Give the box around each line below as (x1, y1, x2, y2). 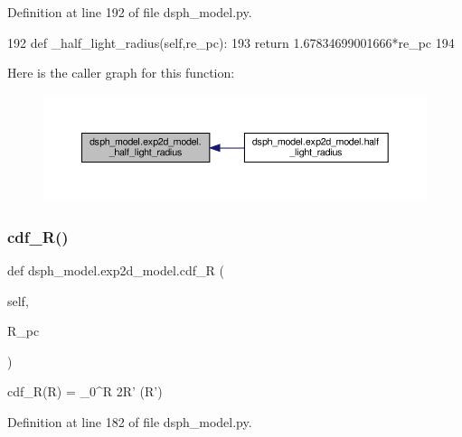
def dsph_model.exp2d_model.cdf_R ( (7, 261, 224, 280)
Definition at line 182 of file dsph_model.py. (7, 413, 252, 432)
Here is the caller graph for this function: (7, 63, 235, 82)
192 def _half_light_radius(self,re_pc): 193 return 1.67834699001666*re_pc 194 (7, 33, 455, 51)
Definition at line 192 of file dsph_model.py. (7, 3, 252, 21)
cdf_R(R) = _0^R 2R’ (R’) (7, 382, 163, 401)
